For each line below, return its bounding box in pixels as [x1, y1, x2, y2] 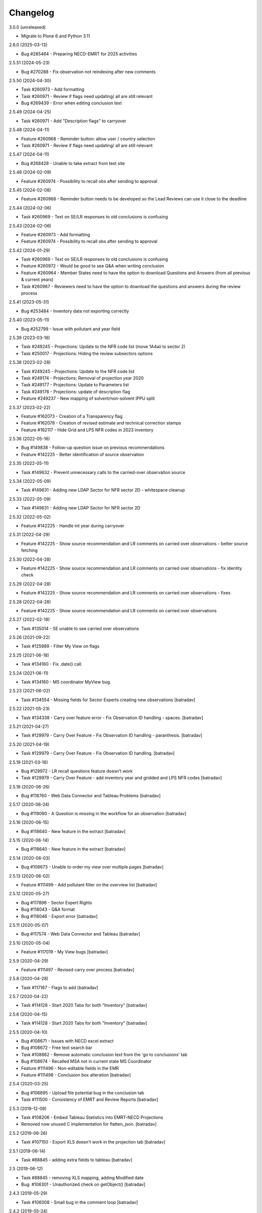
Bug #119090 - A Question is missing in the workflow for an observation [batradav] [21, 810, 187, 816]
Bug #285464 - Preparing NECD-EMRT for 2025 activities [21, 51, 137, 57]
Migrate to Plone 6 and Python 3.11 [21, 33, 90, 39]
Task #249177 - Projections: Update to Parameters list [21, 382, 129, 388]
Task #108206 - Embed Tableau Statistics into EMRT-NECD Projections [21, 1114, 164, 1120]
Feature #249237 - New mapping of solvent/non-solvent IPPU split [21, 395, 155, 401]
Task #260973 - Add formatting [21, 86, 84, 92]
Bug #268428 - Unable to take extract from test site [21, 160, 125, 166]
